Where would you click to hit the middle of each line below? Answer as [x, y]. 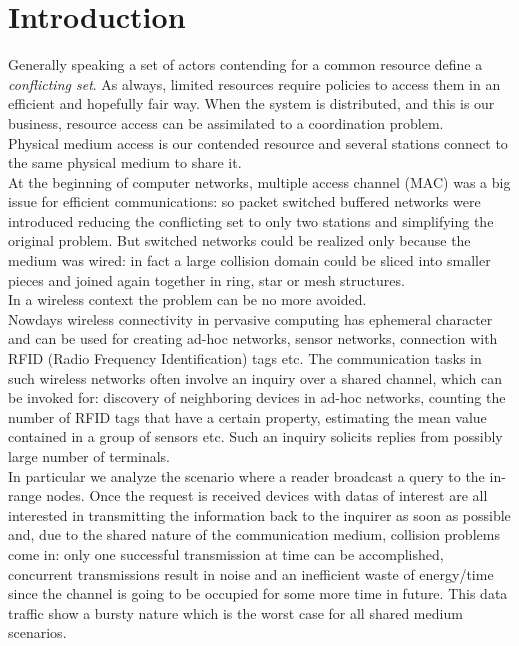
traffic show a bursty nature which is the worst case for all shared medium [235, 612]
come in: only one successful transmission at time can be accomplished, [226, 553]
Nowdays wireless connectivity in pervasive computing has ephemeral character [250, 318]
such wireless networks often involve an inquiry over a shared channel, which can [255, 377]
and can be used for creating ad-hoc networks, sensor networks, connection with [253, 338]
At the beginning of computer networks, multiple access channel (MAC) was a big [259, 181]
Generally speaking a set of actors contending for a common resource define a [245, 64]
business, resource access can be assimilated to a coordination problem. [226, 122]
